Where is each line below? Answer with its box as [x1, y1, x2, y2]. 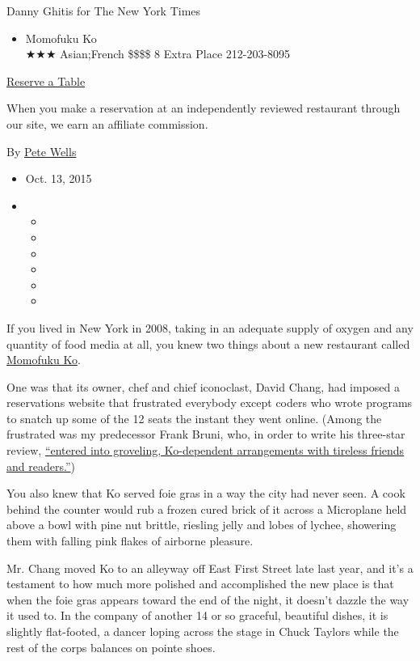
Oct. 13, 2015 [25, 170, 92, 187]
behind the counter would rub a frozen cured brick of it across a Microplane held [6, 500, 407, 517]
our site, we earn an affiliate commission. [6, 115, 208, 132]
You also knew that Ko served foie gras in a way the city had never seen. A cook [6, 485, 405, 502]
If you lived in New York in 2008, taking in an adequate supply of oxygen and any [6, 319, 414, 336]
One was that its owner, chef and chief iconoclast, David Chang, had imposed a [6, 378, 401, 395]
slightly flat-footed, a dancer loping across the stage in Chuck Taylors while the [6, 623, 399, 639]
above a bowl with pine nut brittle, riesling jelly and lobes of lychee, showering [6, 516, 397, 533]
